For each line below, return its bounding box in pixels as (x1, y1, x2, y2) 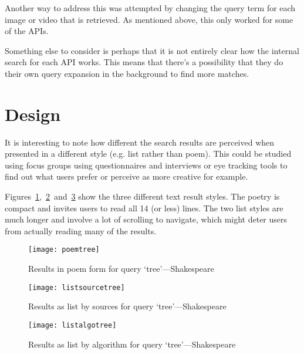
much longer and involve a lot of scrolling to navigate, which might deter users (5, 213, 288, 225)
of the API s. (5, 25, 49, 37)
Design (5, 102, 61, 126)
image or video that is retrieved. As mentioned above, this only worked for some (5, 13, 293, 25)
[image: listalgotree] (28, 321, 117, 329)
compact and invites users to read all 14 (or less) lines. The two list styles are (5, 201, 283, 214)
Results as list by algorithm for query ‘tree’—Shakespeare (28, 338, 236, 350)
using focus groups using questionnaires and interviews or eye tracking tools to (5, 159, 288, 171)
